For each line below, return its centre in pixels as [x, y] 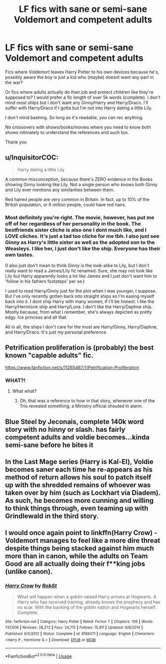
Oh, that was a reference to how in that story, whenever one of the [87, 401]
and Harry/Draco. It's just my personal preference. [56, 332]
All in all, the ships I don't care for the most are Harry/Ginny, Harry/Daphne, [82, 327]
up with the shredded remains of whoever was [78, 485]
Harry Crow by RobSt [31, 586]
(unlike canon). [29, 572]
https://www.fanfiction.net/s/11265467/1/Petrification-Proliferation [72, 367]
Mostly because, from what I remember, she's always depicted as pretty [79, 312]
